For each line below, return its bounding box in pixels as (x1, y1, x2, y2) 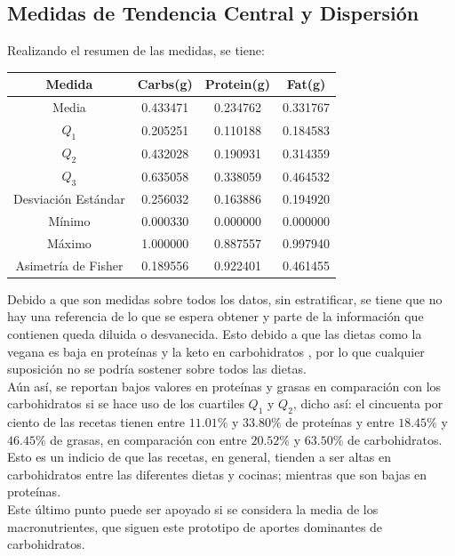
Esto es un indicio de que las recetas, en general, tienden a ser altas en (7, 447, 391, 466)
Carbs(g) (137, 75, 193, 93)
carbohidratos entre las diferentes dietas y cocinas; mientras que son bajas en (7, 464, 427, 483)
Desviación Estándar (13, 189, 125, 208)
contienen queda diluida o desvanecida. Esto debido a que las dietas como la (7, 324, 422, 342)
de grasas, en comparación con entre (50, 430, 247, 448)
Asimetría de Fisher (15, 255, 124, 274)
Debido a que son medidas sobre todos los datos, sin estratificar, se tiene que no (7, 289, 443, 308)
